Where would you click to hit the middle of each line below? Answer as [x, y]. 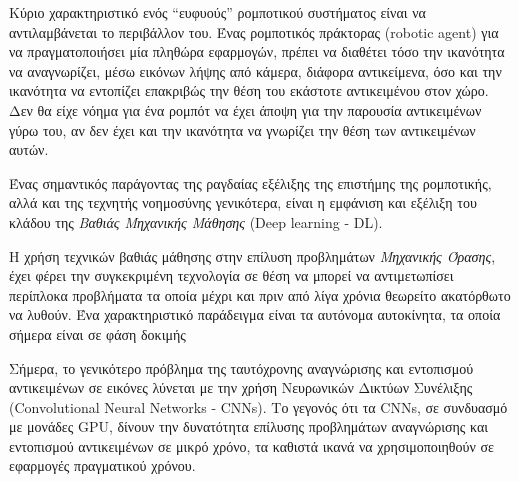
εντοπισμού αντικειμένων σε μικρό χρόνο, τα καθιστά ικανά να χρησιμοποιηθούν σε [251, 445]
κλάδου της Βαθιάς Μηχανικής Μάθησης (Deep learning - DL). [196, 221]
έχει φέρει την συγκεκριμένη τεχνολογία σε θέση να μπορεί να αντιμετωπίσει [231, 275]
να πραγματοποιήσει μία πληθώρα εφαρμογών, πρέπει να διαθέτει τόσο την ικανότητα [257, 51]
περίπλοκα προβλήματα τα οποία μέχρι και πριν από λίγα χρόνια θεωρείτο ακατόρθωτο [260, 294]
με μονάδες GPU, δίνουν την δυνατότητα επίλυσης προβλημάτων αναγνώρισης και [249, 426]
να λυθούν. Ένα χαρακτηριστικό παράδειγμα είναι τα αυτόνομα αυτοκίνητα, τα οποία [255, 314]
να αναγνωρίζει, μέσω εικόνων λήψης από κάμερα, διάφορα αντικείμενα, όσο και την [255, 70]
